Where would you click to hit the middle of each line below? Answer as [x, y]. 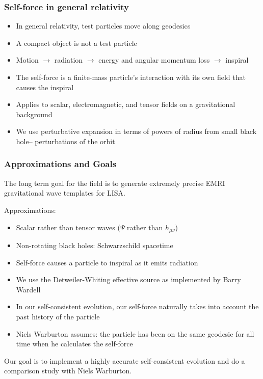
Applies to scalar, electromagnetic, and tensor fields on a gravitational [126, 104]
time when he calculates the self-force [74, 344]
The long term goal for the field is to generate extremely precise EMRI [115, 183]
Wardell [28, 289]
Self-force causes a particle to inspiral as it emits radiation [107, 262]
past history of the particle [58, 316]
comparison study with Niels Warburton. [68, 371]
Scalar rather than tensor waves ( [68, 227]
